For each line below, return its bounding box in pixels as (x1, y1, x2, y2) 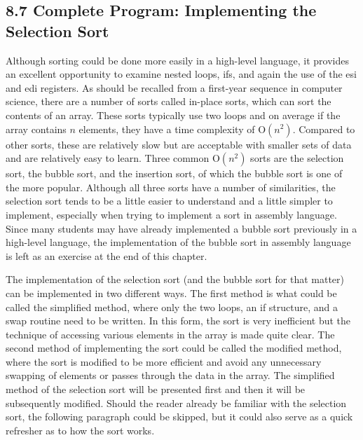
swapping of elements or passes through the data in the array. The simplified (6, 368, 335, 383)
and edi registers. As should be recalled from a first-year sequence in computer (6, 80, 343, 95)
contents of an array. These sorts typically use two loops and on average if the (6, 107, 341, 122)
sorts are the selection (250, 151, 344, 165)
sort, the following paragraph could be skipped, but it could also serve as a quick (6, 409, 353, 424)
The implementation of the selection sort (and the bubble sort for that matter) (6, 272, 344, 287)
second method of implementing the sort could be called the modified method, (6, 341, 342, 355)
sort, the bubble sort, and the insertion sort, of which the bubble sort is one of (6, 166, 343, 181)
